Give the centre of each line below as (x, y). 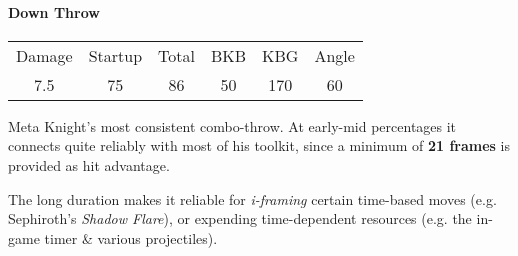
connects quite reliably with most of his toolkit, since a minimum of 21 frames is (259, 145)
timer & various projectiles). (131, 237)
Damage (44, 55)
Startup (115, 55)
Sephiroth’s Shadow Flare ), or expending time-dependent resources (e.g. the (240, 218)
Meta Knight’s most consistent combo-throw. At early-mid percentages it (232, 125)
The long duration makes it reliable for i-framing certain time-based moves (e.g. (252, 198)
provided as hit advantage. (89, 164)
